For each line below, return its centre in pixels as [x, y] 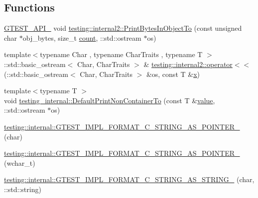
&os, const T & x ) [173, 74]
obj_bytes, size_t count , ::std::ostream [82, 37]
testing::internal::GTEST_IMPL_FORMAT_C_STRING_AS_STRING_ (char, [129, 179]
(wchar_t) [20, 163]
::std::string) [23, 189]
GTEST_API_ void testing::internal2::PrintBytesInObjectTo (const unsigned [123, 28]
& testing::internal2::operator [188, 64]
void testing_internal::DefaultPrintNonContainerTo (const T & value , [110, 100]
